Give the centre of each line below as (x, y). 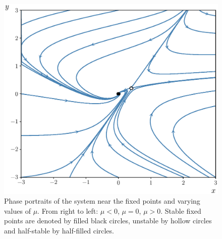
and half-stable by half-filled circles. (59, 230)
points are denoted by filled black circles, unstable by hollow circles (108, 221)
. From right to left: (68, 210)
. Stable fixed (181, 210)
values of (17, 210)
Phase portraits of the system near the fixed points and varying (102, 201)
